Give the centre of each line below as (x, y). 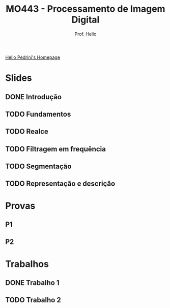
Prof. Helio (86, 34)
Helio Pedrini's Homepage (33, 57)
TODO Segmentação (38, 167)
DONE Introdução (34, 97)
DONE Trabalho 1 (32, 283)
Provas (20, 206)
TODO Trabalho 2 (33, 300)
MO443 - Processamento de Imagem (86, 9)
